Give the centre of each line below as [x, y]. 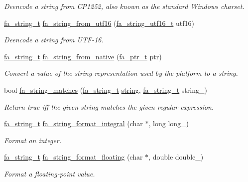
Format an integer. [33, 140]
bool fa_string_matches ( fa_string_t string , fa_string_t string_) [106, 90]
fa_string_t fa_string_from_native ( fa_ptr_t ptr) [83, 56]
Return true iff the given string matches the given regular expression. [109, 106]
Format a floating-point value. [50, 173]
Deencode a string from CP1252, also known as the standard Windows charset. [124, 6]
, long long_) [169, 123]
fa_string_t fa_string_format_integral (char [73, 123]
